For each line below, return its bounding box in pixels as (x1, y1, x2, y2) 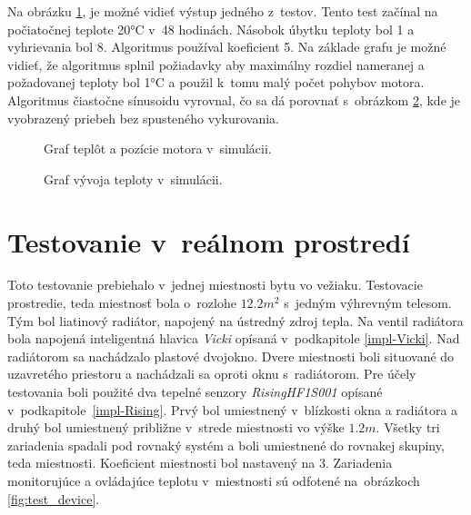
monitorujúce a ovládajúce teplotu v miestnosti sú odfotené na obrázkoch (7, 471, 420, 490)
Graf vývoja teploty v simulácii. (44, 169, 223, 188)
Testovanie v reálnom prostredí (7, 223, 410, 260)
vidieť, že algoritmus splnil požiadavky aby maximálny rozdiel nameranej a (7, 54, 425, 74)
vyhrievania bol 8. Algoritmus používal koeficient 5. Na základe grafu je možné (7, 37, 446, 56)
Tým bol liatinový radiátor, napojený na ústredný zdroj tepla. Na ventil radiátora (7, 311, 464, 330)
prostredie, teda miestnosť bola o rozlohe (7, 293, 236, 312)
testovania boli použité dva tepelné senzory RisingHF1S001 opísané (7, 382, 383, 401)
